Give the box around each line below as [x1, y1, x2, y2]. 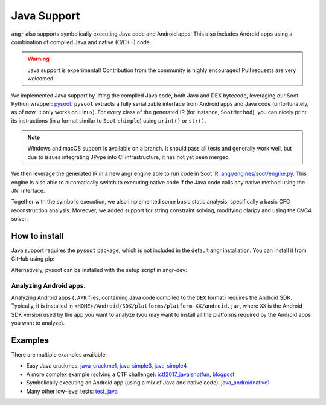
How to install [11, 231, 64, 241]
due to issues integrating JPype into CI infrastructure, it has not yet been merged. [27, 153, 231, 160]
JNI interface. [11, 187, 45, 195]
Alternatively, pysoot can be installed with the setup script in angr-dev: [11, 266, 187, 273]
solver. [11, 215, 28, 222]
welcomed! [27, 75, 56, 82]
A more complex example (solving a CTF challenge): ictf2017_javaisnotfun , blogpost [26, 371, 235, 378]
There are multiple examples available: [11, 351, 107, 358]
